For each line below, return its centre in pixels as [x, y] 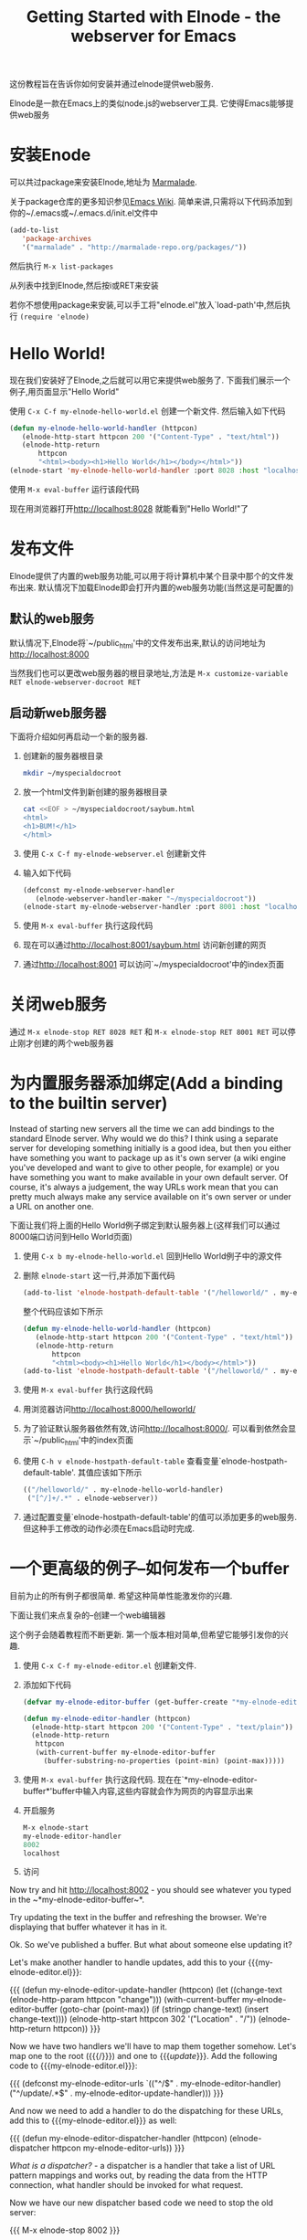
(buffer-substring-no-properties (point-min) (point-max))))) [164, 1761]
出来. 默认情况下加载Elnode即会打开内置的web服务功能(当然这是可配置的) [155, 587]
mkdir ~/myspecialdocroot [72, 774]
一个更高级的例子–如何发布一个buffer [149, 1569]
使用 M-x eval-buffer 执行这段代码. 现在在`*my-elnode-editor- [140, 1780]
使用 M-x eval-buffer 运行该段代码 [74, 489]
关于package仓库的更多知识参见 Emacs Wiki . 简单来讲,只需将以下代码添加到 [151, 202]
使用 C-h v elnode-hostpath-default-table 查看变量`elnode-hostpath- [155, 1461]
